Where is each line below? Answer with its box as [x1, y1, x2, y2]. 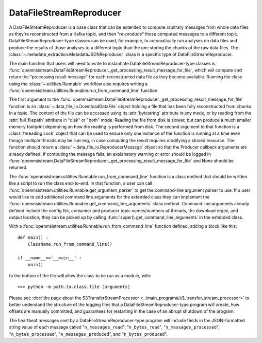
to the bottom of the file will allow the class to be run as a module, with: [9, 272, 151, 278]
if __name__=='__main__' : [17, 255, 82, 261]
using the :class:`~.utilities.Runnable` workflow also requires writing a [9, 81, 148, 87]
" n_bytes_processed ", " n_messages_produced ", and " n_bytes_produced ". [9, 331, 168, 337]
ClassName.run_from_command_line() [27, 241, 113, 247]
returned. [9, 164, 28, 170]
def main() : [17, 235, 49, 240]
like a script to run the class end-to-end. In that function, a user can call [9, 181, 152, 186]
